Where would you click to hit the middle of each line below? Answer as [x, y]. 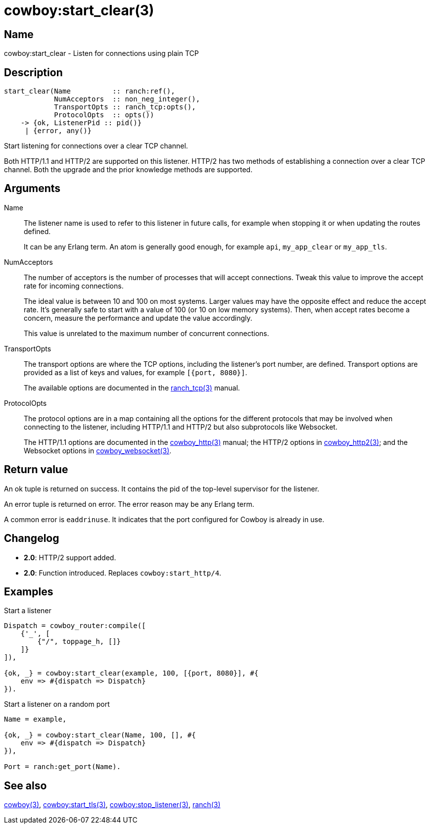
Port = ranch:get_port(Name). [63, 767]
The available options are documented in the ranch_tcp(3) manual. [132, 388]
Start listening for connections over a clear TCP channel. [96, 146]
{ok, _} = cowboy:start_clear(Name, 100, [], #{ [100, 735]
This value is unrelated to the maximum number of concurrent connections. [146, 333]
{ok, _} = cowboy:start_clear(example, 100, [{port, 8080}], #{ [131, 673]
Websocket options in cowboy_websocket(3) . [98, 450]
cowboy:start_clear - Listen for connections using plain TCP [101, 53]
